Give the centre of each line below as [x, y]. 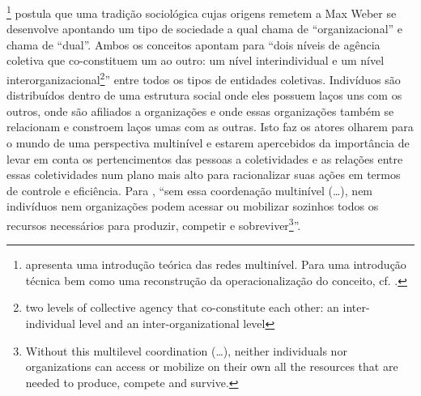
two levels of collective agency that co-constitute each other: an [182, 307]
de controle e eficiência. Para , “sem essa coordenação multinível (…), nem [190, 190]
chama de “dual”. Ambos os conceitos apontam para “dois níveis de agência [193, 44]
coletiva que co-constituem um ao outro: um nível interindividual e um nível [196, 60]
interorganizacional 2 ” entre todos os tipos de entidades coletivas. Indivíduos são [204, 78]
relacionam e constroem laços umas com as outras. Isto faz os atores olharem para [210, 127]
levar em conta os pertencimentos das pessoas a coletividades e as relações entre [205, 158]
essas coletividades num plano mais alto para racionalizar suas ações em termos [204, 175]
